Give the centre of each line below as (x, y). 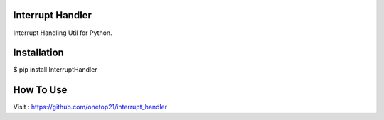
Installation (38, 53)
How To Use (40, 90)
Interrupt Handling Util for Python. (63, 33)
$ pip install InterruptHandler (55, 70)
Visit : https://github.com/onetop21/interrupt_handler (90, 107)
